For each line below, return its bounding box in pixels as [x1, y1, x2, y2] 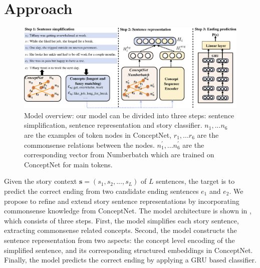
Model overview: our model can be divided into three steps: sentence [24, 110, 234, 120]
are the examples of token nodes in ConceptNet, [24, 129, 172, 140]
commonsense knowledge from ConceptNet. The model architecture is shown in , [4, 205, 251, 216]
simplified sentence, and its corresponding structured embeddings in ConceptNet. [4, 244, 253, 255]
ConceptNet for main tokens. [24, 159, 113, 169]
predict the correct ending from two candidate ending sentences [4, 185, 199, 196]
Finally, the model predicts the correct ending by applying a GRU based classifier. [4, 254, 256, 265]
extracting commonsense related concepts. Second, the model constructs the [4, 225, 237, 235]
